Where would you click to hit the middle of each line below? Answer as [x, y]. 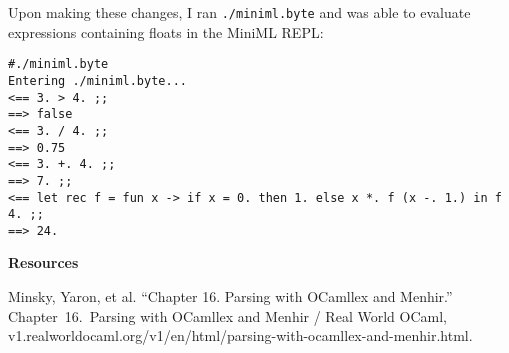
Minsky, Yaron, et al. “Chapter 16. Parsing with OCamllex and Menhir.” [230, 296]
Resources [43, 262]
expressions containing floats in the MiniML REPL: [166, 31]
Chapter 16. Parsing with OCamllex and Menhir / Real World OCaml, [227, 315]
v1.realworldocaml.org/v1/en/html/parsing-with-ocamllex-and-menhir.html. [240, 335]
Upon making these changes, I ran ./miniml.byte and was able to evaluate [239, 12]
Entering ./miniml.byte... [97, 80]
